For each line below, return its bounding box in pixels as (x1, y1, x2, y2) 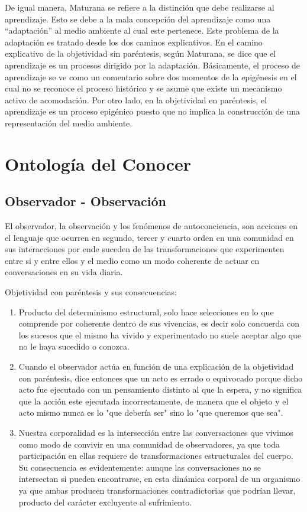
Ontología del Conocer (5, 151, 192, 175)
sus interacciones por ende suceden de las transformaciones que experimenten (5, 243, 285, 255)
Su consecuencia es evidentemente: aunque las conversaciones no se (18, 461, 261, 473)
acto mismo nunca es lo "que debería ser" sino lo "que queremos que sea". (18, 406, 283, 419)
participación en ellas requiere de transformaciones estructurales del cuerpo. (18, 449, 293, 462)
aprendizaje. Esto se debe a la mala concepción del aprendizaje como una (5, 12, 271, 25)
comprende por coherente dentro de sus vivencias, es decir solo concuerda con (18, 317, 300, 330)
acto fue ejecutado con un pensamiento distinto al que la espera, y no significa (18, 383, 302, 396)
